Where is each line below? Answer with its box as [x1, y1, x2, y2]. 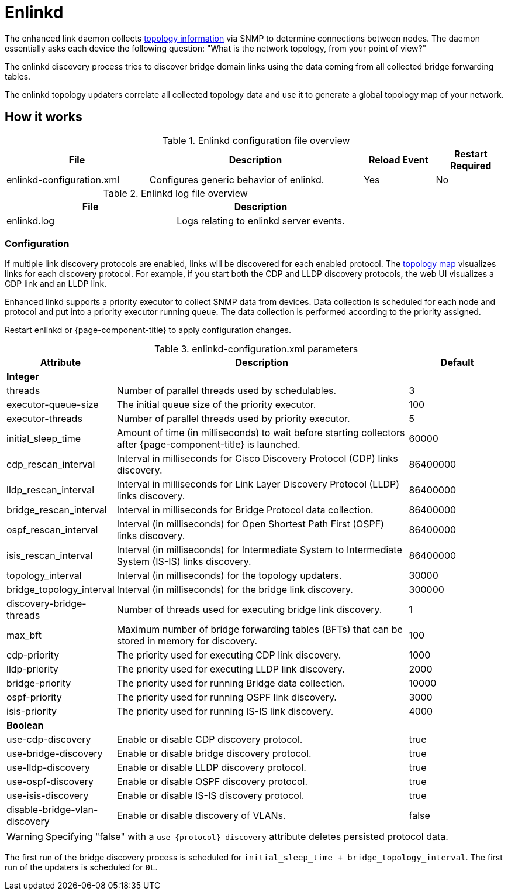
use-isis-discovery [6, 790, 89, 802]
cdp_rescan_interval [6, 458, 95, 471]
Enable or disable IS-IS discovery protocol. [116, 790, 305, 802]
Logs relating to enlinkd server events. [177, 214, 345, 227]
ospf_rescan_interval [6, 524, 98, 536]
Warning [6, 831, 43, 843]
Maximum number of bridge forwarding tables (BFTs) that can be [116, 623, 403, 636]
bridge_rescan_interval [6, 504, 107, 516]
